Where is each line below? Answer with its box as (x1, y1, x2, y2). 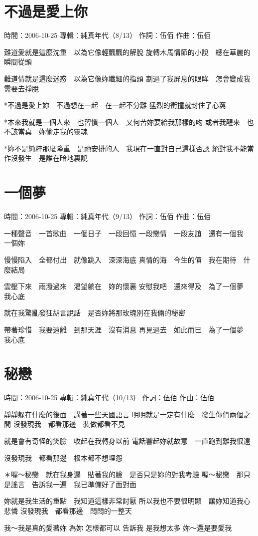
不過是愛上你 (4, 1, 88, 21)
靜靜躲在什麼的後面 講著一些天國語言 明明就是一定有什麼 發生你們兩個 (4, 409, 244, 419)
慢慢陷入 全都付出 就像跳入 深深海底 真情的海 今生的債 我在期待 (4, 254, 237, 265)
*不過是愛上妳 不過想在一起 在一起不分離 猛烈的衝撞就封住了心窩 (4, 100, 226, 110)
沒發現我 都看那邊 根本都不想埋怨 (4, 452, 123, 463)
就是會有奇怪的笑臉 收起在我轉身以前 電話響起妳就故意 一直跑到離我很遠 (4, 436, 251, 446)
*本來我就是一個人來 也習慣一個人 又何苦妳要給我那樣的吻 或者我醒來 (4, 116, 240, 127)
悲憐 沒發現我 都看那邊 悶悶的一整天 (4, 506, 132, 516)
